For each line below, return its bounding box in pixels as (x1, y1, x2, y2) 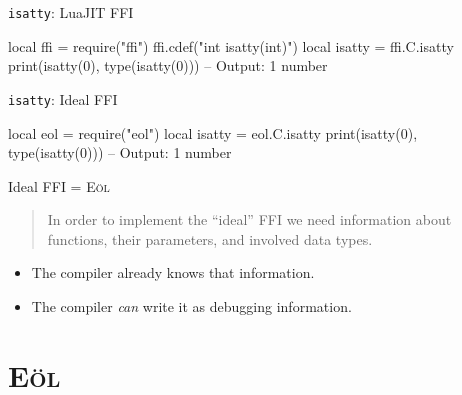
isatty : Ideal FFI (8, 88, 118, 109)
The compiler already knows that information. (31, 262, 315, 283)
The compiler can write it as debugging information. (31, 296, 352, 317)
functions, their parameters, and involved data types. (47, 228, 373, 249)
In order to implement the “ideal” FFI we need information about (47, 209, 452, 230)
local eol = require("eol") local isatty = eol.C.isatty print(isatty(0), (8, 122, 418, 143)
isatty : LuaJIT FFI (8, 2, 134, 22)
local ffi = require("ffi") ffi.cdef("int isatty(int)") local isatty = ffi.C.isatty (8, 35, 454, 56)
